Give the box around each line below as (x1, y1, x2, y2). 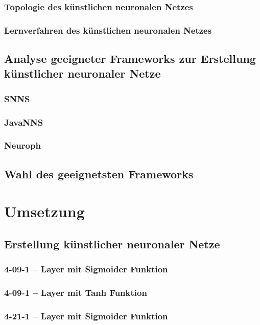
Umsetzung (4, 201, 85, 222)
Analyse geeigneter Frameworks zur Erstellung (4, 51, 256, 66)
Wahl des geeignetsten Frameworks (4, 166, 194, 181)
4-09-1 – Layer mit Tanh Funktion (4, 286, 147, 299)
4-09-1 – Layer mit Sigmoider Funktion (4, 263, 168, 275)
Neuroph (4, 139, 41, 152)
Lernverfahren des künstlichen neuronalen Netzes (4, 24, 212, 36)
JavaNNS (4, 115, 43, 128)
